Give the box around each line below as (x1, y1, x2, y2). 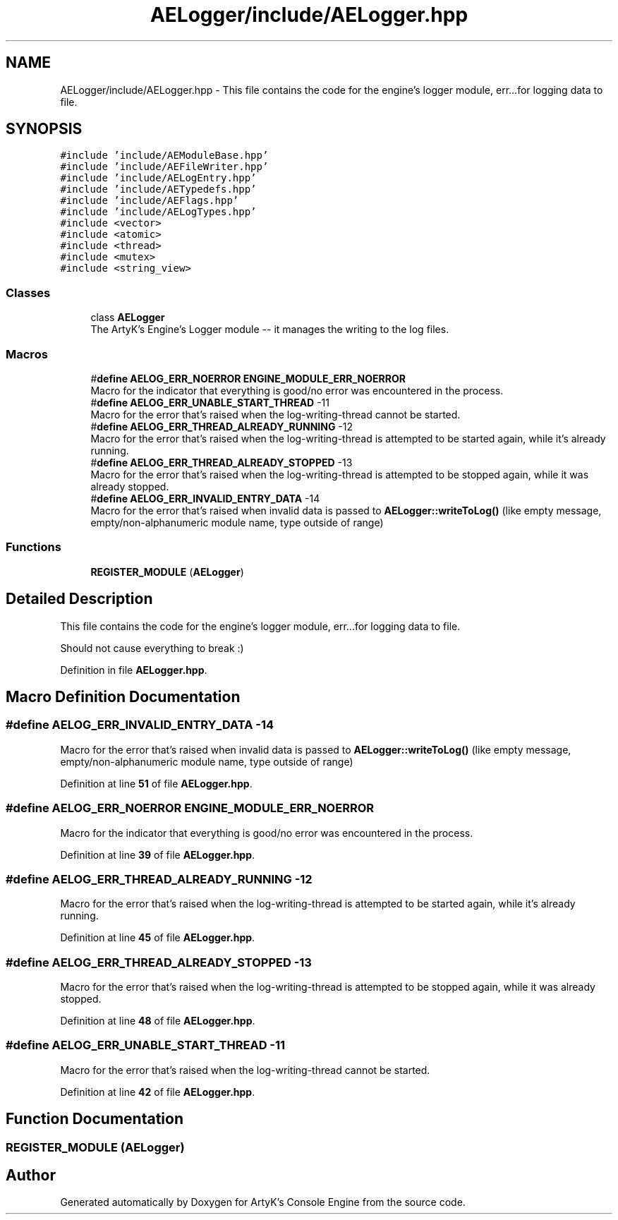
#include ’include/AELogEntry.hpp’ (60, 172, 257, 184)
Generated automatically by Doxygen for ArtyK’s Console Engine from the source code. (60, 1196, 466, 1209)
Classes (6, 285, 51, 300)
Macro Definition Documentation (6, 687, 241, 706)
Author (6, 1166, 56, 1185)
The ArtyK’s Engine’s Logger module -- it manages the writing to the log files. (90, 323, 449, 336)
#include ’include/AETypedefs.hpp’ (60, 183, 257, 195)
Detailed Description (6, 590, 153, 608)
